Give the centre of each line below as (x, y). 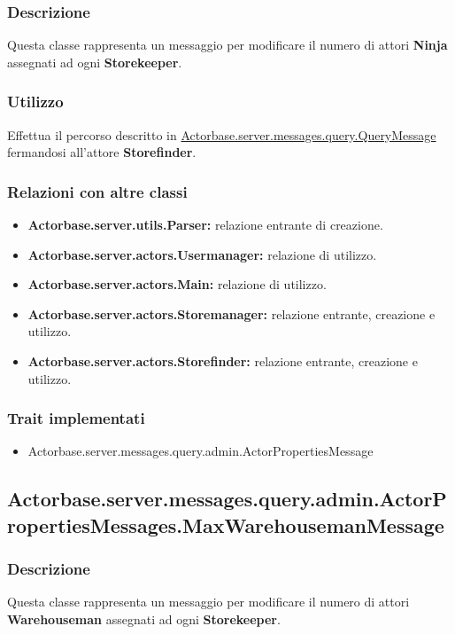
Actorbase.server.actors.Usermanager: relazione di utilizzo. (202, 254)
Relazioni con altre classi (97, 191)
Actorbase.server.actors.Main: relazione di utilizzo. (177, 284)
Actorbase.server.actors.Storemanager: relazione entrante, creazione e (231, 313)
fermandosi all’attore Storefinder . (102, 152)
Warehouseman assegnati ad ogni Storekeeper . (144, 618)
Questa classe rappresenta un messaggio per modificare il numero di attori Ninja (227, 45)
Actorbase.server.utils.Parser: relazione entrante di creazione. (205, 225)
